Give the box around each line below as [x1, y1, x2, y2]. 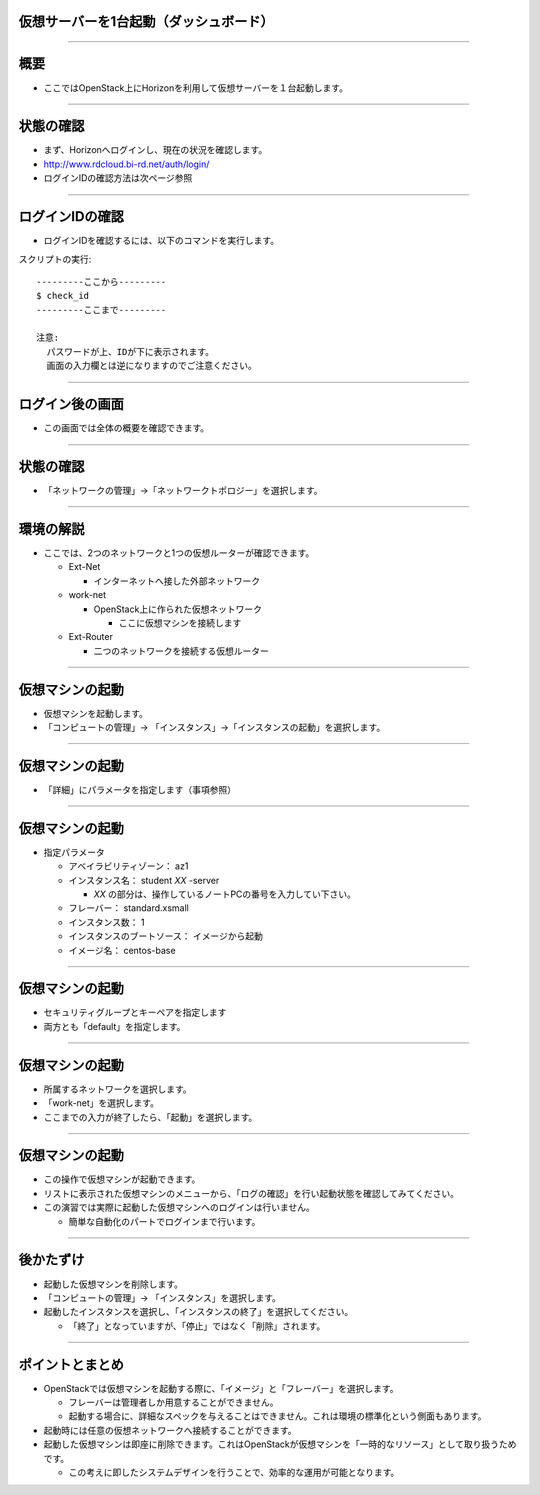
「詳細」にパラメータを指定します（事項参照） [43, 783, 237, 795]
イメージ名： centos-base [68, 944, 176, 956]
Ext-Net [68, 561, 101, 573]
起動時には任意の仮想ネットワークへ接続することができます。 [43, 1424, 297, 1436]
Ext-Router [68, 631, 114, 643]
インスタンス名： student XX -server [68, 874, 220, 886]
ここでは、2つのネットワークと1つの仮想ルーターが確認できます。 [43, 546, 315, 559]
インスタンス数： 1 [68, 916, 145, 928]
